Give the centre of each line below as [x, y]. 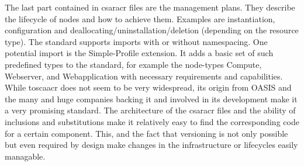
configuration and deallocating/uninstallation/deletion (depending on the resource [152, 30]
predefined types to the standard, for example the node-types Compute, [133, 64]
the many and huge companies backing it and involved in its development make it [151, 98]
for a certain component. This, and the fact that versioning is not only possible [146, 133]
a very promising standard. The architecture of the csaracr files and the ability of [150, 110]
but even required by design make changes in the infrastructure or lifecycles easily [151, 145]
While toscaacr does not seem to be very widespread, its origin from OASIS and [148, 87]
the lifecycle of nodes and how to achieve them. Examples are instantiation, [140, 18]
